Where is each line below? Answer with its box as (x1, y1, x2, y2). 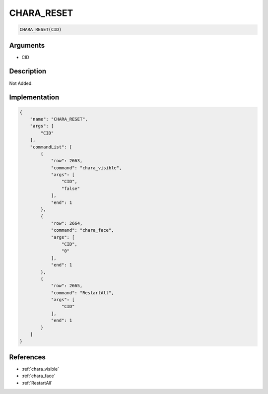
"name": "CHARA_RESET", (30, 116, 88, 122)
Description (9, 67, 47, 75)
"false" (61, 186, 80, 191)
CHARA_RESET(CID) (19, 27, 62, 32)
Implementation (9, 93, 60, 102)
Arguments (9, 41, 45, 50)
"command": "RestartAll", (51, 290, 114, 295)
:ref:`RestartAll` (21, 380, 53, 386)
